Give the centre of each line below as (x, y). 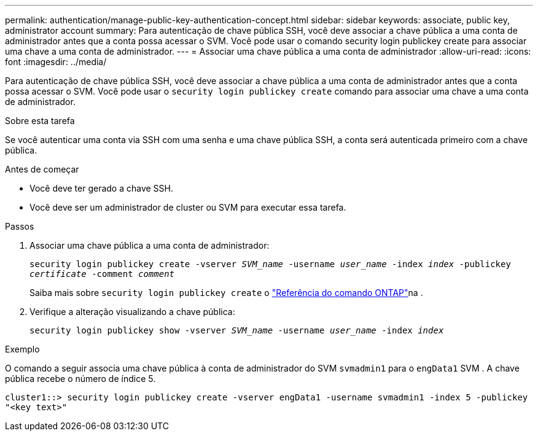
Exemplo (22, 349)
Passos (20, 226)
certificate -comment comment (102, 274)
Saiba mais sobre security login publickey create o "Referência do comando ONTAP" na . (226, 293)
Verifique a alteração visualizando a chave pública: (132, 312)
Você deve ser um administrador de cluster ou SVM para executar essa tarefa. (188, 207)
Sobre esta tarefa (40, 121)
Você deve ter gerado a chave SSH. (102, 188)
